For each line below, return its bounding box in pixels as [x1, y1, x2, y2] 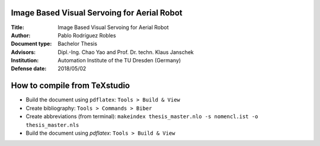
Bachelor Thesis [57, 40, 98, 47]
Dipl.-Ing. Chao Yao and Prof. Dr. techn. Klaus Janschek [57, 48, 194, 56]
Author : [11, 31, 31, 39]
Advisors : [11, 48, 36, 56]
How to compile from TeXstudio [11, 81, 130, 91]
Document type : [11, 40, 52, 47]
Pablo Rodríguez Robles [57, 31, 116, 39]
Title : [11, 24, 25, 31]
